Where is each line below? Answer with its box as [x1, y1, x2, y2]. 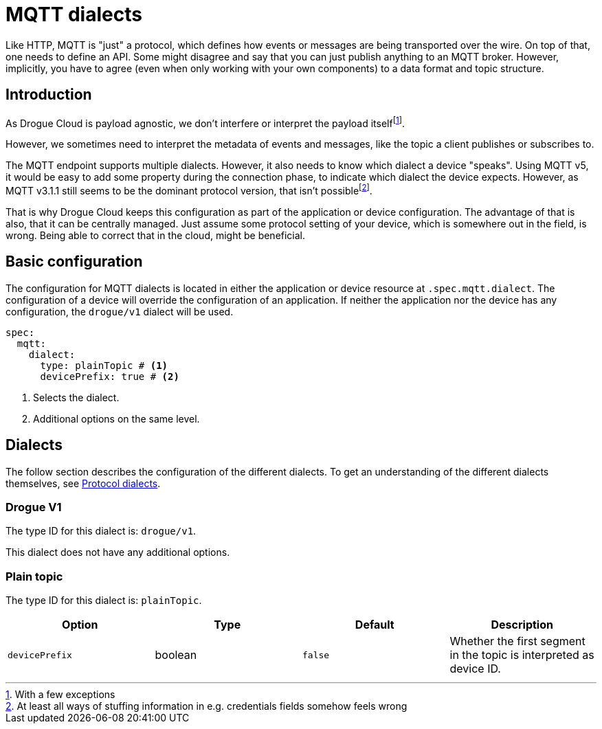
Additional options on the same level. [33, 412, 200, 425]
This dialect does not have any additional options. [5, 546, 230, 559]
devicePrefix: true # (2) [40, 370, 179, 382]
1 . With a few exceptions [5, 688, 115, 701]
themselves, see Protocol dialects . [5, 477, 161, 489]
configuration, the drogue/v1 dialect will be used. [5, 305, 234, 317]
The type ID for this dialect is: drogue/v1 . [5, 525, 197, 537]
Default [355, 618, 394, 632]
